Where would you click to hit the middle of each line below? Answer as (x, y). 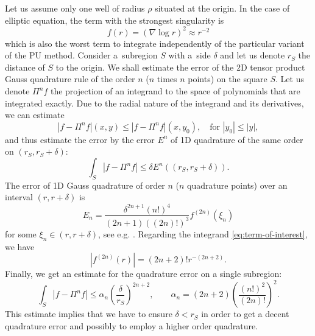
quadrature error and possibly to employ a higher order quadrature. (132, 326)
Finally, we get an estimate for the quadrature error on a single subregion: (143, 274)
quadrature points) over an (237, 185)
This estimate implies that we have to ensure (89, 314)
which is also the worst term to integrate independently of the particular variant (155, 43)
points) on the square (228, 79)
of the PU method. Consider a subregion (81, 55)
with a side (189, 55)
